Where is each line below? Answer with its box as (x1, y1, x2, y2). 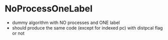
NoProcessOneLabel (5, 3, 93, 14)
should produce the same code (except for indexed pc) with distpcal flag (12, 24, 163, 30)
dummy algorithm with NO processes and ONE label (12, 19, 120, 25)
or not (12, 30, 25, 36)
